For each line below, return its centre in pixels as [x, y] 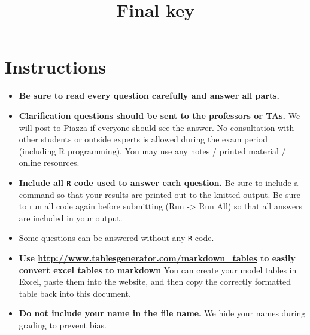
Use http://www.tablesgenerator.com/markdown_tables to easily [157, 258]
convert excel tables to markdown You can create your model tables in [158, 269]
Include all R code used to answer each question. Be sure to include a [159, 182]
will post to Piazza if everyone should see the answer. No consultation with [156, 127]
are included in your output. [71, 217]
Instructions [55, 67]
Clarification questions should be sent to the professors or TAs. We [159, 115]
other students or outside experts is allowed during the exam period [143, 139]
